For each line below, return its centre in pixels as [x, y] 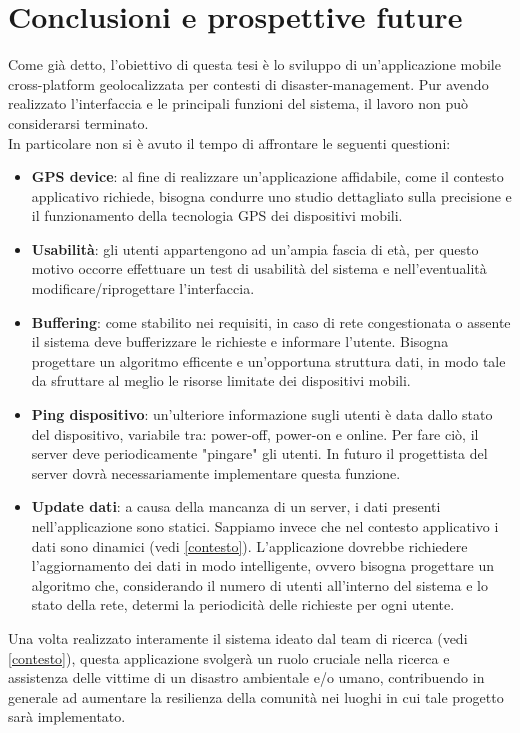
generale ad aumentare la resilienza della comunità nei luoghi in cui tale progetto [256, 696]
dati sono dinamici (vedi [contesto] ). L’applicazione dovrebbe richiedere [249, 545]
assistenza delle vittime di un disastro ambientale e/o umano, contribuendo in [246, 677]
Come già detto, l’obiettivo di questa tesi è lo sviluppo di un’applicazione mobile [254, 64]
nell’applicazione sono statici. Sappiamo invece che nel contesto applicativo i [265, 526]
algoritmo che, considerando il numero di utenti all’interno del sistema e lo [259, 584]
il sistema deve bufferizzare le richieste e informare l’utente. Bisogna [240, 341]
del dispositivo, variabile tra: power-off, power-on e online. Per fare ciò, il [255, 433]
